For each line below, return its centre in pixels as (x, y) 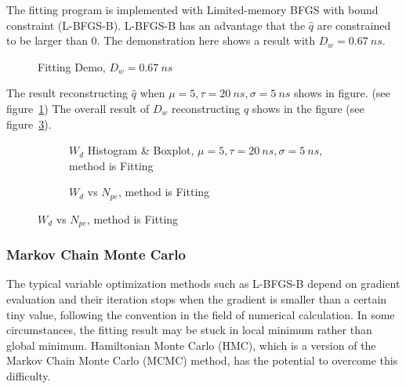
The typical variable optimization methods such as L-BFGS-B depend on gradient (203, 284)
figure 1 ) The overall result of (78, 108)
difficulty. (29, 376)
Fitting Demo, (72, 66)
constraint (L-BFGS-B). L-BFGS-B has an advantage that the (156, 25)
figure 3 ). (29, 124)
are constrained (354, 25)
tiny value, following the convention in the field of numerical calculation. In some (201, 314)
